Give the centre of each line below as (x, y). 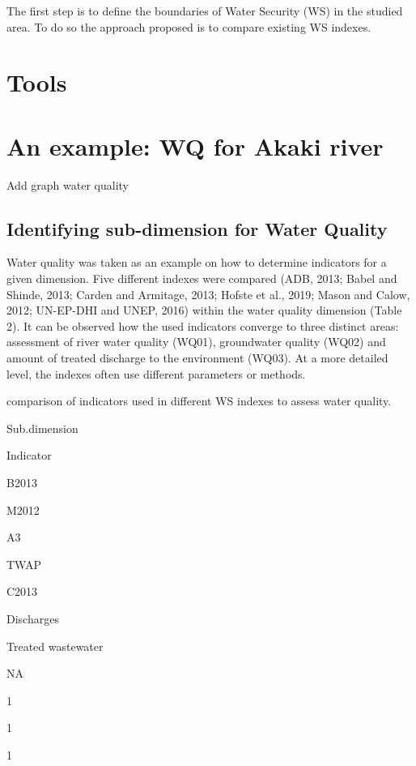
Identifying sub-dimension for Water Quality (197, 228)
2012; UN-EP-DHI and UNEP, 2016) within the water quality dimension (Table (204, 310)
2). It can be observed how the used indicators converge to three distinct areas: (203, 325)
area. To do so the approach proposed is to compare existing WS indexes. (189, 26)
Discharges (33, 618)
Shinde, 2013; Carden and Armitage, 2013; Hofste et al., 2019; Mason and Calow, (208, 294)
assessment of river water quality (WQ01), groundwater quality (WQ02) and (196, 342)
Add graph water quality (68, 184)
